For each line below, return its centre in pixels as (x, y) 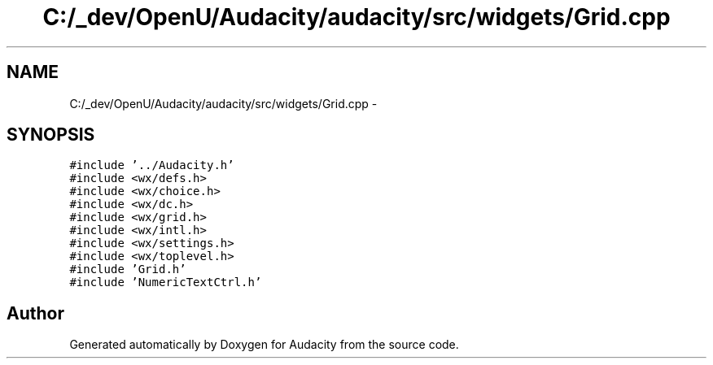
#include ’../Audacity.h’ (152, 165)
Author (35, 313)
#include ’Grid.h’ (128, 269)
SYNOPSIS (51, 135)
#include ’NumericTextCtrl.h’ (166, 282)
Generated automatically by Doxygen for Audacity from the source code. (264, 345)
